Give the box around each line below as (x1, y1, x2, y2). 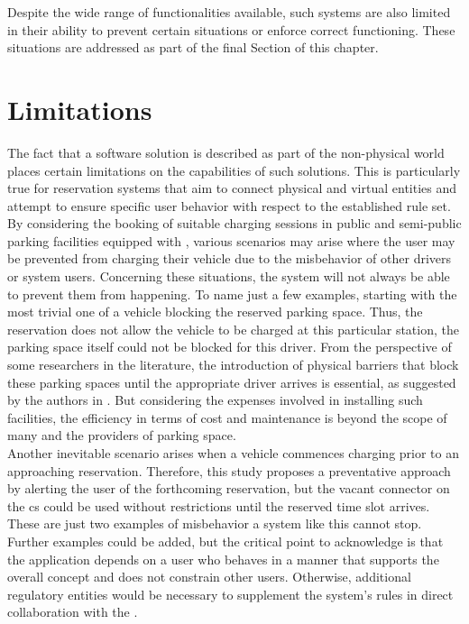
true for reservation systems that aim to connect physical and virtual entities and (7, 179, 457, 197)
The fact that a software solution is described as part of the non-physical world (7, 142, 445, 161)
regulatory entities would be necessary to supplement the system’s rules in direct (7, 584, 454, 603)
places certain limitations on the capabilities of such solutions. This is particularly (7, 161, 461, 179)
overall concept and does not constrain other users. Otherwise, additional (7, 567, 411, 586)
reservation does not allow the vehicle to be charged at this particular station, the (7, 319, 459, 338)
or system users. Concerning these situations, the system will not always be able (7, 267, 450, 286)
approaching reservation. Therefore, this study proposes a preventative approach (7, 461, 451, 480)
